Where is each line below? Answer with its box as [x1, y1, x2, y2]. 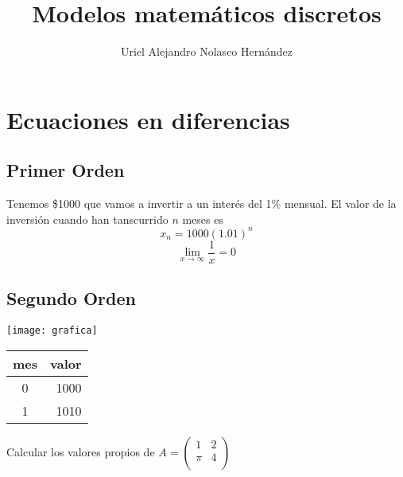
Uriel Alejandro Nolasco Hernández [120, 43, 293, 60]
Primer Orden [6, 158, 125, 182]
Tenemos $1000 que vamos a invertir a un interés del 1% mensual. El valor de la [6, 195, 397, 212]
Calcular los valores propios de [6, 443, 155, 459]
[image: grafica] [6, 325, 98, 337]
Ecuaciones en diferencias [6, 103, 290, 135]
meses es [182, 210, 223, 227]
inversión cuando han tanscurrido [6, 210, 169, 227]
